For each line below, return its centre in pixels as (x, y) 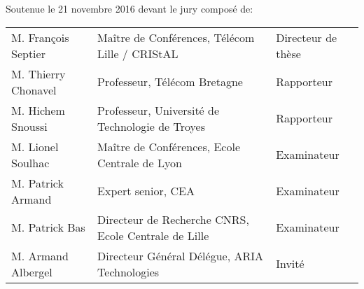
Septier (28, 53)
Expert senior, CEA (146, 191)
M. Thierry (38, 73)
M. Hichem (38, 110)
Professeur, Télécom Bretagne (170, 82)
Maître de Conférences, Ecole (169, 146)
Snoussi (29, 126)
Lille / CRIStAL (138, 53)
